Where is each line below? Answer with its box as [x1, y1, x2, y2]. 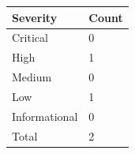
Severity [12, 9, 58, 25]
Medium [12, 69, 52, 85]
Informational [12, 107, 78, 124]
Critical [12, 29, 48, 46]
